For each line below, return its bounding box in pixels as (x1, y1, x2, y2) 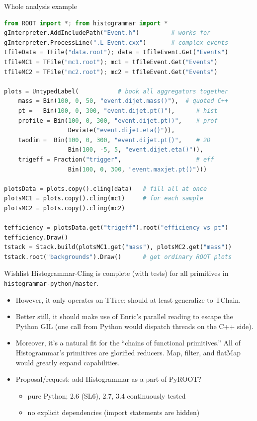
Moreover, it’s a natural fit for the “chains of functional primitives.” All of (15, 337, 241, 348)
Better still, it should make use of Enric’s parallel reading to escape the (15, 311, 233, 322)
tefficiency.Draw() (4, 234, 68, 241)
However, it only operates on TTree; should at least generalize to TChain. (15, 294, 241, 305)
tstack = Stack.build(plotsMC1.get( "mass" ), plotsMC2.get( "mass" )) (4, 244, 232, 251)
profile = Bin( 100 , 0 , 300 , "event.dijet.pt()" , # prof (18, 117, 218, 124)
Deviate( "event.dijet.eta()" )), (68, 127, 175, 134)
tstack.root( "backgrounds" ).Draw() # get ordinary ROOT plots (4, 253, 232, 260)
